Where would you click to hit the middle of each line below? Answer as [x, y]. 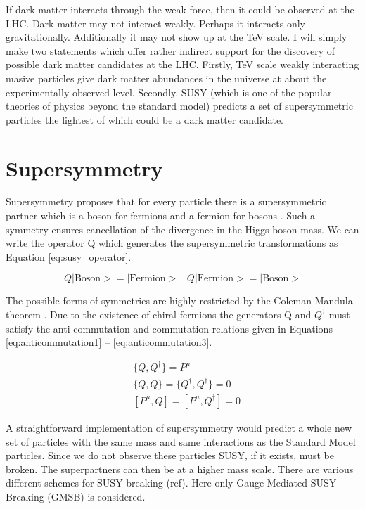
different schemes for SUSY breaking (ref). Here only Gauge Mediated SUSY [171, 483]
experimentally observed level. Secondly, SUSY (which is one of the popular [169, 92]
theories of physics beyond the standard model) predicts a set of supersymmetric [179, 106]
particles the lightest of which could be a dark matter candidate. [145, 119]
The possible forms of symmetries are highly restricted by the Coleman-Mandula [179, 301]
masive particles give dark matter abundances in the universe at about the [166, 78]
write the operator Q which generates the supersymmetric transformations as [172, 243]
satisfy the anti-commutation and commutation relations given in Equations [169, 328]
